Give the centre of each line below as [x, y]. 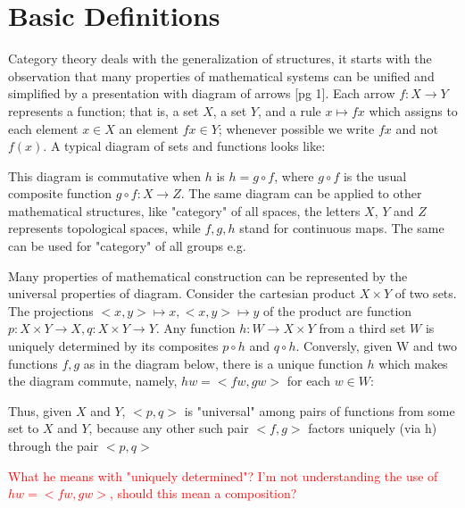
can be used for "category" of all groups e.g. [127, 246]
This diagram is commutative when [105, 175]
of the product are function [337, 310]
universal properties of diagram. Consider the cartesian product [182, 293]
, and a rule [289, 110]
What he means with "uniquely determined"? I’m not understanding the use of [223, 475]
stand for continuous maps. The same [342, 228]
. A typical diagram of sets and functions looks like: [184, 146]
